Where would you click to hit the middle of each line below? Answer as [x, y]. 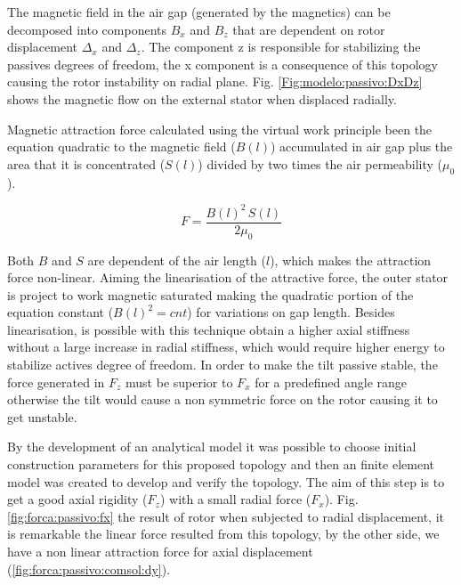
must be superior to [179, 382]
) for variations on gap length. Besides [291, 312]
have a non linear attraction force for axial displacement [160, 551]
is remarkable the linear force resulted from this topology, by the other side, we [223, 534]
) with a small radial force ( [235, 499]
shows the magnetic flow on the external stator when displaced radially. [202, 98]
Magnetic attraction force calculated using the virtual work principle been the [220, 129]
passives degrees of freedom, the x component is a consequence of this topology [222, 64]
